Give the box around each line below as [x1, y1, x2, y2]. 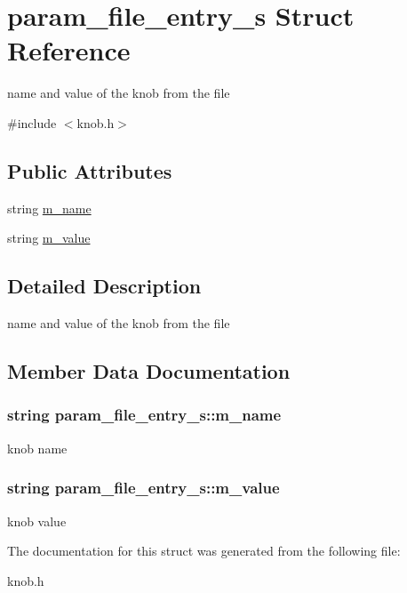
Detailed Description [7, 272, 202, 300]
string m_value [7, 228, 91, 247]
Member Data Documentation [7, 357, 291, 385]
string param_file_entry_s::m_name [7, 404, 282, 426]
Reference [7, 32, 131, 68]
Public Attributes [7, 156, 172, 184]
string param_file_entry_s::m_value [7, 477, 280, 499]
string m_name [7, 198, 92, 217]
